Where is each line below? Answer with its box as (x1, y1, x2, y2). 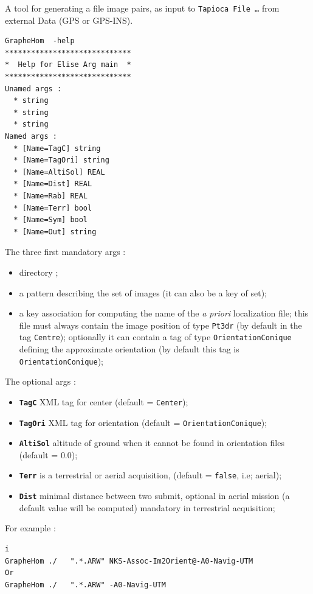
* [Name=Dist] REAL (13, 180, 92, 189)
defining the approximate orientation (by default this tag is (19, 343, 239, 355)
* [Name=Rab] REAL (13, 191, 88, 200)
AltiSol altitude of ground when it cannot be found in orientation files (19, 436, 284, 449)
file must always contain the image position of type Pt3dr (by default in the (19, 318, 302, 331)
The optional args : (5, 375, 76, 388)
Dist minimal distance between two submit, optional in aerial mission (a (19, 489, 290, 502)
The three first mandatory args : (5, 245, 126, 258)
